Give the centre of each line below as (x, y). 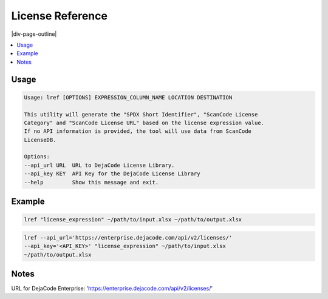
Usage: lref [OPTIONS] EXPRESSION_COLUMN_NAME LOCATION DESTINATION (128, 97)
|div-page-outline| (34, 34)
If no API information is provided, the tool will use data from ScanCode (138, 131)
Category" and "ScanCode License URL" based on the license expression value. (144, 123)
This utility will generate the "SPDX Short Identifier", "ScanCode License (141, 114)
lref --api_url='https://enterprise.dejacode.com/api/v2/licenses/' (128, 237)
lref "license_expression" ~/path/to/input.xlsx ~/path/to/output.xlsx (133, 220)
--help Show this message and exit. (91, 182)
